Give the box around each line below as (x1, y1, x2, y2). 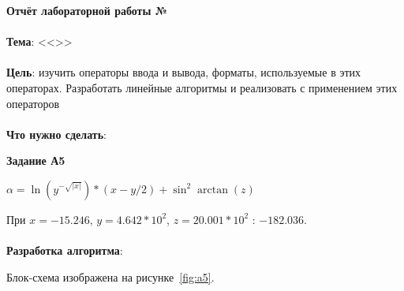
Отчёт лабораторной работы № (6, 2, 168, 18)
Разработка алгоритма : (6, 242, 123, 259)
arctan (196, 184, 228, 196)
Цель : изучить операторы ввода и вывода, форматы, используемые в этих (6, 64, 361, 80)
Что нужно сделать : (6, 125, 107, 142)
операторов (6, 95, 60, 111)
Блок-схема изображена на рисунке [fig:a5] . (6, 268, 215, 285)
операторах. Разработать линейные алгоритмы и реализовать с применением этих (6, 79, 398, 95)
